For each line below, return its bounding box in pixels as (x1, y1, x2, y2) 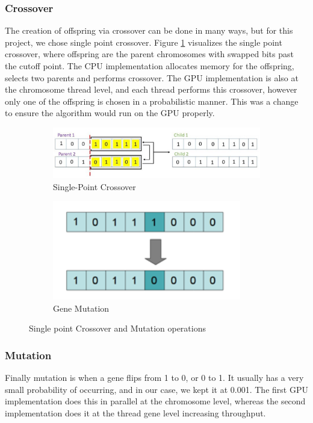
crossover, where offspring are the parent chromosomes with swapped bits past (5, 48, 294, 60)
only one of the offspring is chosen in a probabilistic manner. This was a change (5, 94, 299, 107)
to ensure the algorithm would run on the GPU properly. (5, 107, 215, 119)
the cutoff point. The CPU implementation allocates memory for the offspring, (5, 60, 294, 72)
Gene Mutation (53, 301, 110, 314)
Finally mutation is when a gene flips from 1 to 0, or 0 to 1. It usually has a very (5, 371, 304, 384)
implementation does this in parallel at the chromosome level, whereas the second (5, 395, 306, 407)
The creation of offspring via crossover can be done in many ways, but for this (5, 24, 293, 37)
